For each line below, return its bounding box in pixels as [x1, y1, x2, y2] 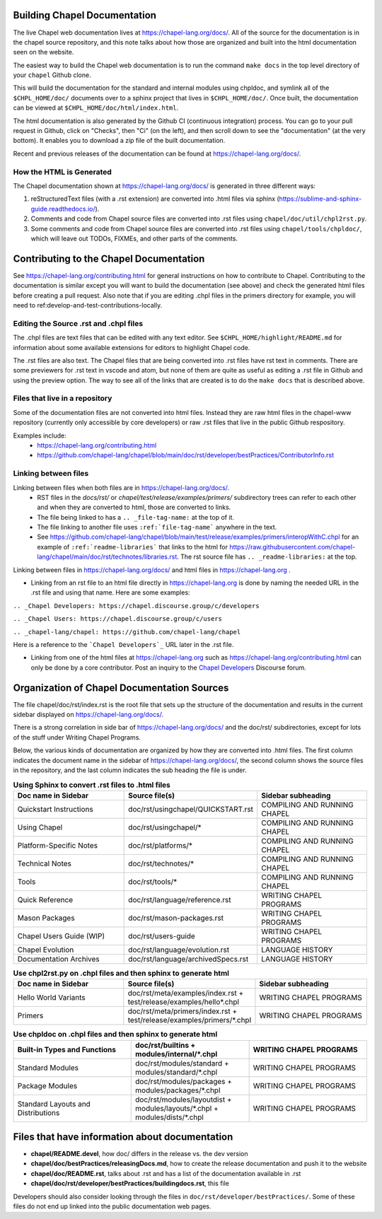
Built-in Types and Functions [17, 1044, 117, 1054]
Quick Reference [17, 894, 74, 904]
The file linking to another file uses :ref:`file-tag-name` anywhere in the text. [37, 523, 277, 532]
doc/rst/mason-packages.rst [128, 913, 224, 923]
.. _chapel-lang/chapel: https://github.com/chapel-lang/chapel [13, 628, 241, 636]
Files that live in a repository [13, 393, 112, 403]
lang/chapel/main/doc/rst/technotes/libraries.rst [37, 552, 178, 561]
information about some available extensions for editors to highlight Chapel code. [13, 343, 250, 351]
